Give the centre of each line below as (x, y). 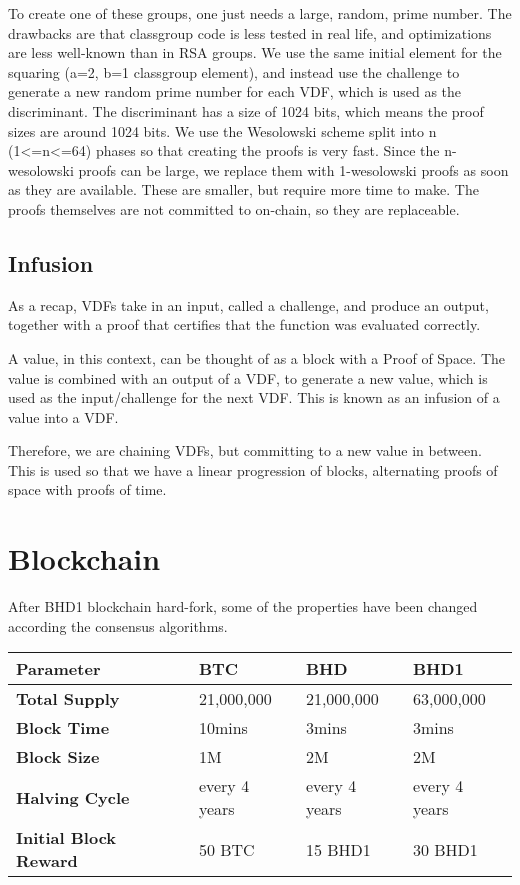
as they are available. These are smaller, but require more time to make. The (243, 189)
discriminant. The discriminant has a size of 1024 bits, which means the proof (246, 110)
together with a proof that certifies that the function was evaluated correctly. (244, 324)
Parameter (58, 669)
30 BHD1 (445, 849)
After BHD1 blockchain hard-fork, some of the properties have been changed (243, 606)
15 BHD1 (338, 849)
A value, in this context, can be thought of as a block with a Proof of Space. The (256, 357)
